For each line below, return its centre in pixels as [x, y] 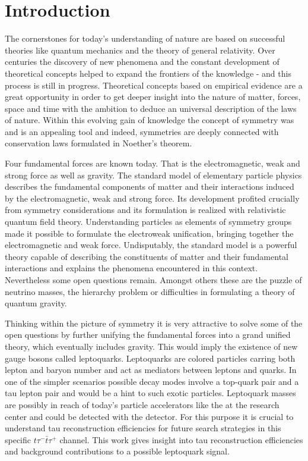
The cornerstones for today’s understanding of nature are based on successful [145, 38]
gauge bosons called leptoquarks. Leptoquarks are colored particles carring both [150, 358]
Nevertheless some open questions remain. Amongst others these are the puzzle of [153, 280]
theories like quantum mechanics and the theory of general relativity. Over [140, 50]
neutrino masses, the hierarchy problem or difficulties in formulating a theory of [150, 291]
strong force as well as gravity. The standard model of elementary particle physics [153, 175]
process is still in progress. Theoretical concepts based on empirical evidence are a [154, 85]
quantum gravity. [36, 303]
